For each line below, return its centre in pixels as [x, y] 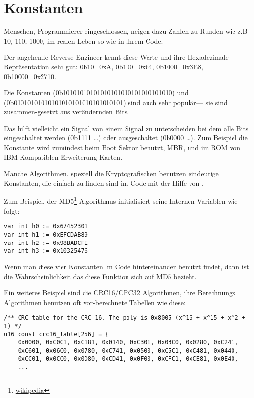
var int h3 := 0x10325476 [46, 251]
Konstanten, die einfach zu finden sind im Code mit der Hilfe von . [104, 183]
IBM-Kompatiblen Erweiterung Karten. [63, 157]
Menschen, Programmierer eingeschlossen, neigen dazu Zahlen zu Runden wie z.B [126, 31]
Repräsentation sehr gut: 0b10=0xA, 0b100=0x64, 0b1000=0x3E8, [104, 66]
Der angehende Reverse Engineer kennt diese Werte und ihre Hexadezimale [116, 57]
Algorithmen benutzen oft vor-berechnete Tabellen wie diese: [95, 302]
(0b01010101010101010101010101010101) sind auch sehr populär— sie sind [116, 102]
